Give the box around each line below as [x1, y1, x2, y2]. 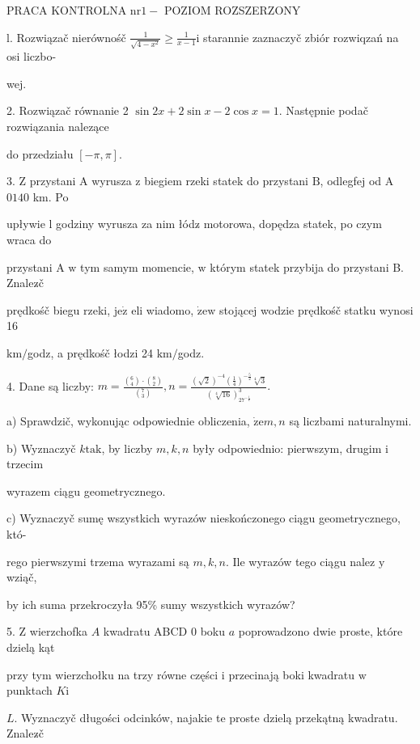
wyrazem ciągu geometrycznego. [6, 482, 166, 499]
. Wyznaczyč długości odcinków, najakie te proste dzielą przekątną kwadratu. [14, 708, 398, 725]
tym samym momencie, [80, 258, 194, 275]
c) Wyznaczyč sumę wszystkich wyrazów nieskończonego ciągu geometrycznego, [6, 509, 401, 526]
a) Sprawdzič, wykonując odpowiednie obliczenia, [6, 412, 250, 429]
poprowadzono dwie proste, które [238, 623, 403, 640]
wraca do [6, 231, 52, 248]
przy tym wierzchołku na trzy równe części [6, 666, 218, 683]
